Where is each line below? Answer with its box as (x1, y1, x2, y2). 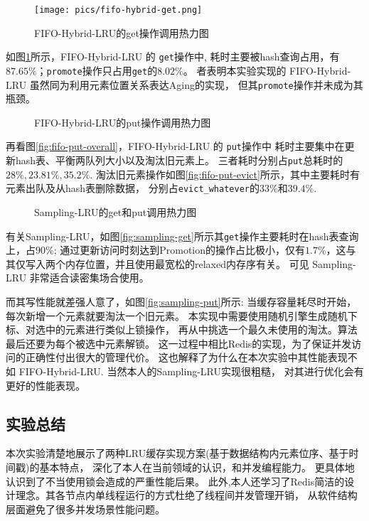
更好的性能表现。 (6, 377, 85, 392)
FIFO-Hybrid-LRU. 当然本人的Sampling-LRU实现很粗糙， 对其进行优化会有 (18, 363, 364, 378)
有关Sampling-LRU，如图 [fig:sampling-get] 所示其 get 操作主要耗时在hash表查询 (6, 228, 359, 243)
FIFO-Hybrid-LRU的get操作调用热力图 (34, 25, 209, 40)
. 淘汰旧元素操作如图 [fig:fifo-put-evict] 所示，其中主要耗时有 (90, 166, 360, 181)
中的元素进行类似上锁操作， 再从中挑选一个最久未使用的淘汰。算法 (45, 322, 358, 337)
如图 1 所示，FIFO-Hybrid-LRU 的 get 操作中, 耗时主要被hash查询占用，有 (6, 49, 340, 64)
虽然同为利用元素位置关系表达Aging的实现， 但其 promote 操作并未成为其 (29, 77, 363, 92)
